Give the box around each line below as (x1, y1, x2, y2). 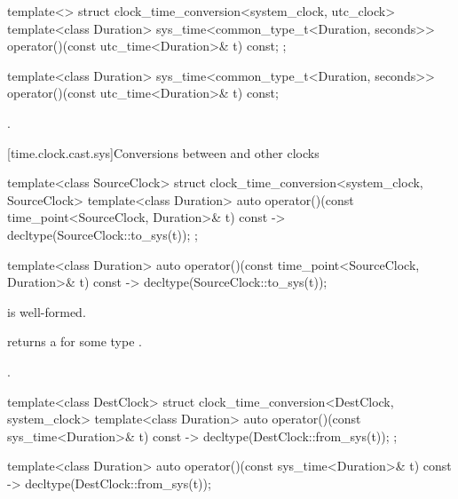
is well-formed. (7, 302, 86, 321)
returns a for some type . (7, 332, 142, 351)
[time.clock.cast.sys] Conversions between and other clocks (7, 143, 320, 162)
